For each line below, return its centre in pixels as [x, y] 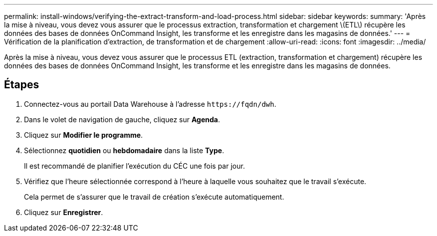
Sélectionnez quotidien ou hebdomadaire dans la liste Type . [124, 150]
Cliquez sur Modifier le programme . [84, 135]
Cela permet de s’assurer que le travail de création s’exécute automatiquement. [154, 197]
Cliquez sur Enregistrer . [64, 212]
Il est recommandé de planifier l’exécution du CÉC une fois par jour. [134, 166]
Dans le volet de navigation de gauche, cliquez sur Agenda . [122, 119]
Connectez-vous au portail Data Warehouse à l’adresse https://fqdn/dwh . [150, 104]
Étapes [22, 85]
